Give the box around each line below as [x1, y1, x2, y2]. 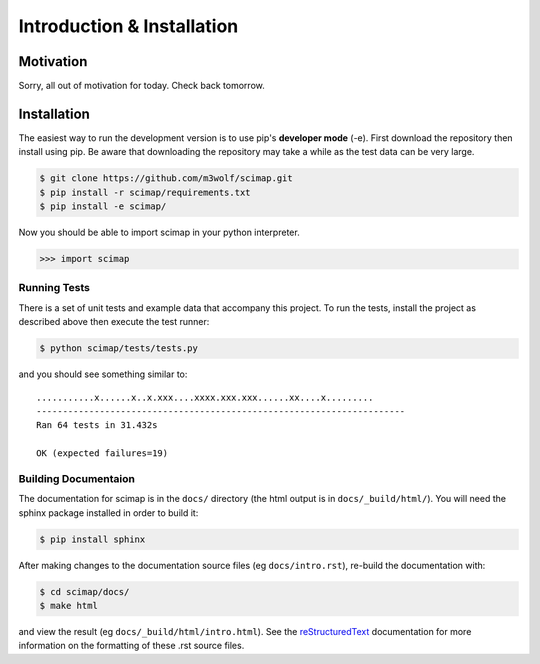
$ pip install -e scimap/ [39, 201, 167, 212]
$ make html [39, 600, 99, 612]
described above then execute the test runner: [18, 316, 210, 328]
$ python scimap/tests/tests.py [39, 343, 199, 354]
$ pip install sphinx [39, 533, 146, 545]
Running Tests [18, 281, 90, 295]
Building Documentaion [18, 471, 135, 485]
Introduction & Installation [18, 15, 239, 37]
